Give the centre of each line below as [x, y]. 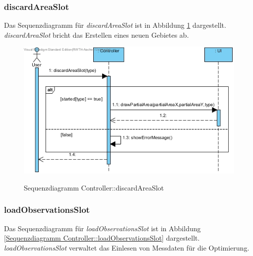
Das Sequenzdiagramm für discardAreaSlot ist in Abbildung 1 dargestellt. [115, 25]
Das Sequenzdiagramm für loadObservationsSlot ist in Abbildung [102, 228]
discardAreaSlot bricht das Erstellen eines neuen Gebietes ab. [96, 34]
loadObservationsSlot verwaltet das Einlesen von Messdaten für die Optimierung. [127, 247]
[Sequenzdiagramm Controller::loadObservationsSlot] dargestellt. [102, 238]
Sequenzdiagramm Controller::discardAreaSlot [94, 187]
